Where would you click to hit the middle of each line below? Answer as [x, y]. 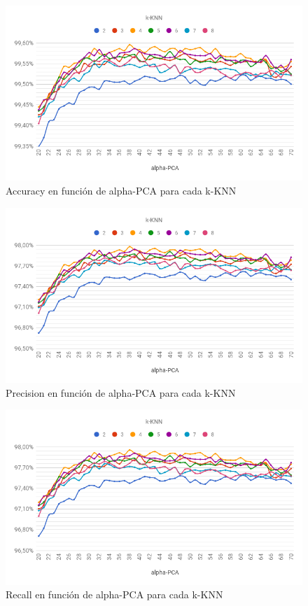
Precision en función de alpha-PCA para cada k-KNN [121, 392]
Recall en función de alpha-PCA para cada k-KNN [114, 594]
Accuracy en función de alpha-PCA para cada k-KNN [121, 191]
